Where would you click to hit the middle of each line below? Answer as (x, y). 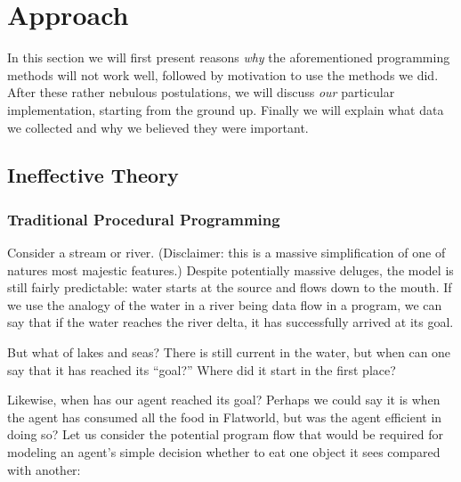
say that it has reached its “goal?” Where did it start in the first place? (202, 369)
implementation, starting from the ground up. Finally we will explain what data (226, 109)
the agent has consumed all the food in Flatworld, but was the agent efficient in (225, 417)
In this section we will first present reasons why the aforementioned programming (229, 57)
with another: (44, 469)
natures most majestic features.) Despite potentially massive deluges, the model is (230, 270)
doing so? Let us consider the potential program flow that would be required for (225, 434)
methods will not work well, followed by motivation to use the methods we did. (223, 74)
